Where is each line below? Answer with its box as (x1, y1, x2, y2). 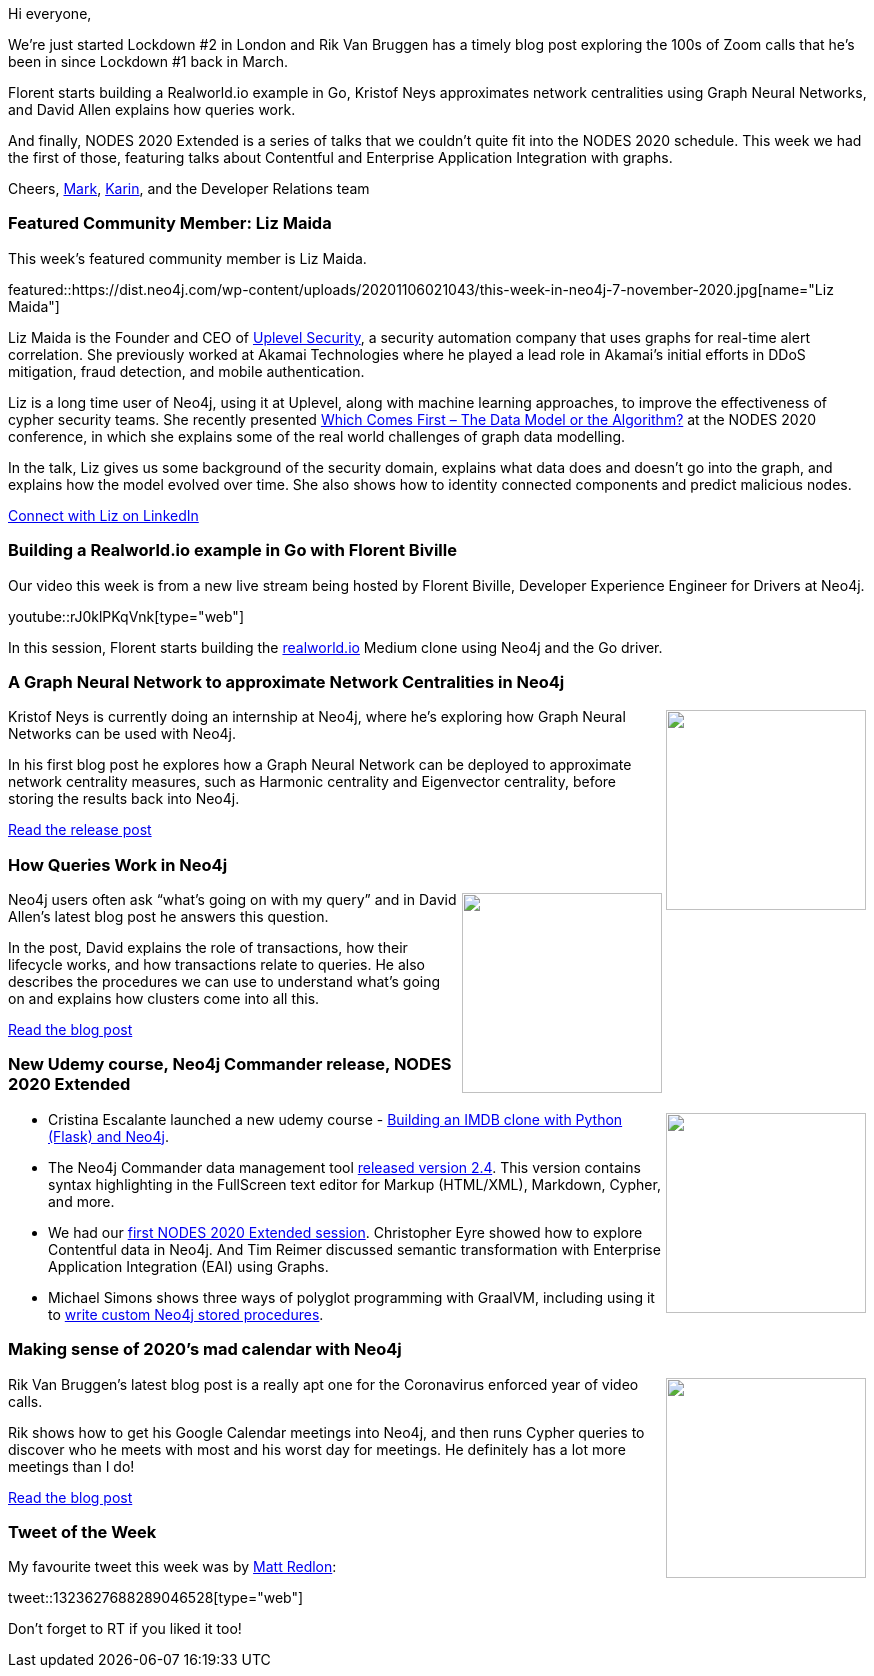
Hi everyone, (8, 5, 92, 22)
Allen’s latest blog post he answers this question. (8, 908, 329, 925)
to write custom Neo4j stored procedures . (48, 1305, 324, 1323)
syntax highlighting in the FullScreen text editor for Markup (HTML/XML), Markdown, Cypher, (48, 1175, 661, 1193)
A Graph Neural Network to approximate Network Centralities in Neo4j (8, 671, 565, 692)
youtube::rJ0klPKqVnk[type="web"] (8, 607, 244, 625)
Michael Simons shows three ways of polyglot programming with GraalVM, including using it (48, 1288, 655, 1306)
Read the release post (8, 821, 152, 839)
